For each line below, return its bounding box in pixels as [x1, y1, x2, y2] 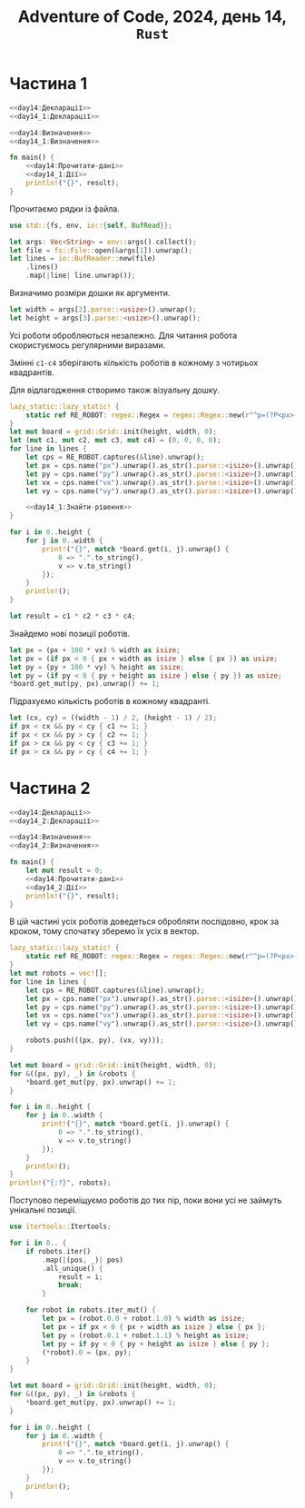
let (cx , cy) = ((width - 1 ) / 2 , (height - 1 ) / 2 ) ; [9, 713, 218, 723]
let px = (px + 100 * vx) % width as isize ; [9, 645, 181, 655]
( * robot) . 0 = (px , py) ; [42, 1347, 132, 1357]
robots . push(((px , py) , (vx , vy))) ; [25, 1036, 165, 1046]
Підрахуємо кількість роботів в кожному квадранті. [9, 696, 211, 707]
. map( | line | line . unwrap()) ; [25, 271, 136, 281]
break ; [57, 1281, 84, 1290]
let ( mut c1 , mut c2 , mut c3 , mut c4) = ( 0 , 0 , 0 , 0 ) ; [9, 436, 221, 445]
